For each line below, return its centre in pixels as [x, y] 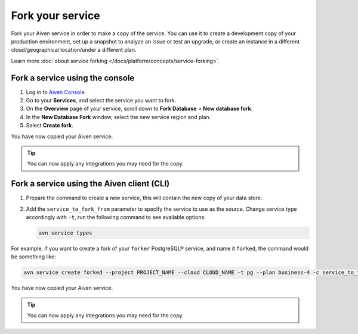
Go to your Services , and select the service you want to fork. [101, 101]
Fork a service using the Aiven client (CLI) [90, 184]
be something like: [34, 257]
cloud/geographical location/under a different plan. [74, 50]
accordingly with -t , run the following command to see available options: [116, 217]
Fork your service [56, 15]
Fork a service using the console [73, 78]
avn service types [65, 233]
